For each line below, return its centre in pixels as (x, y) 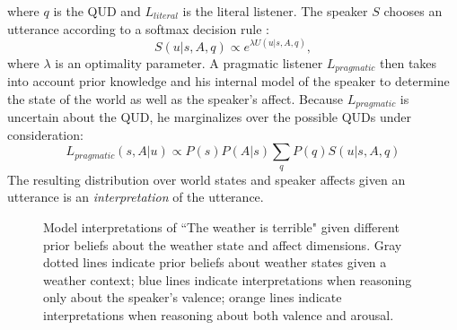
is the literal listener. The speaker (275, 11)
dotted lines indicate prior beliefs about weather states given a (215, 262)
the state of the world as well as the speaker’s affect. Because (175, 98)
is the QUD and (97, 11)
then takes (409, 62)
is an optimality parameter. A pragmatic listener (189, 62)
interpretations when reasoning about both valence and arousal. (219, 314)
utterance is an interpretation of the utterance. (136, 197)
